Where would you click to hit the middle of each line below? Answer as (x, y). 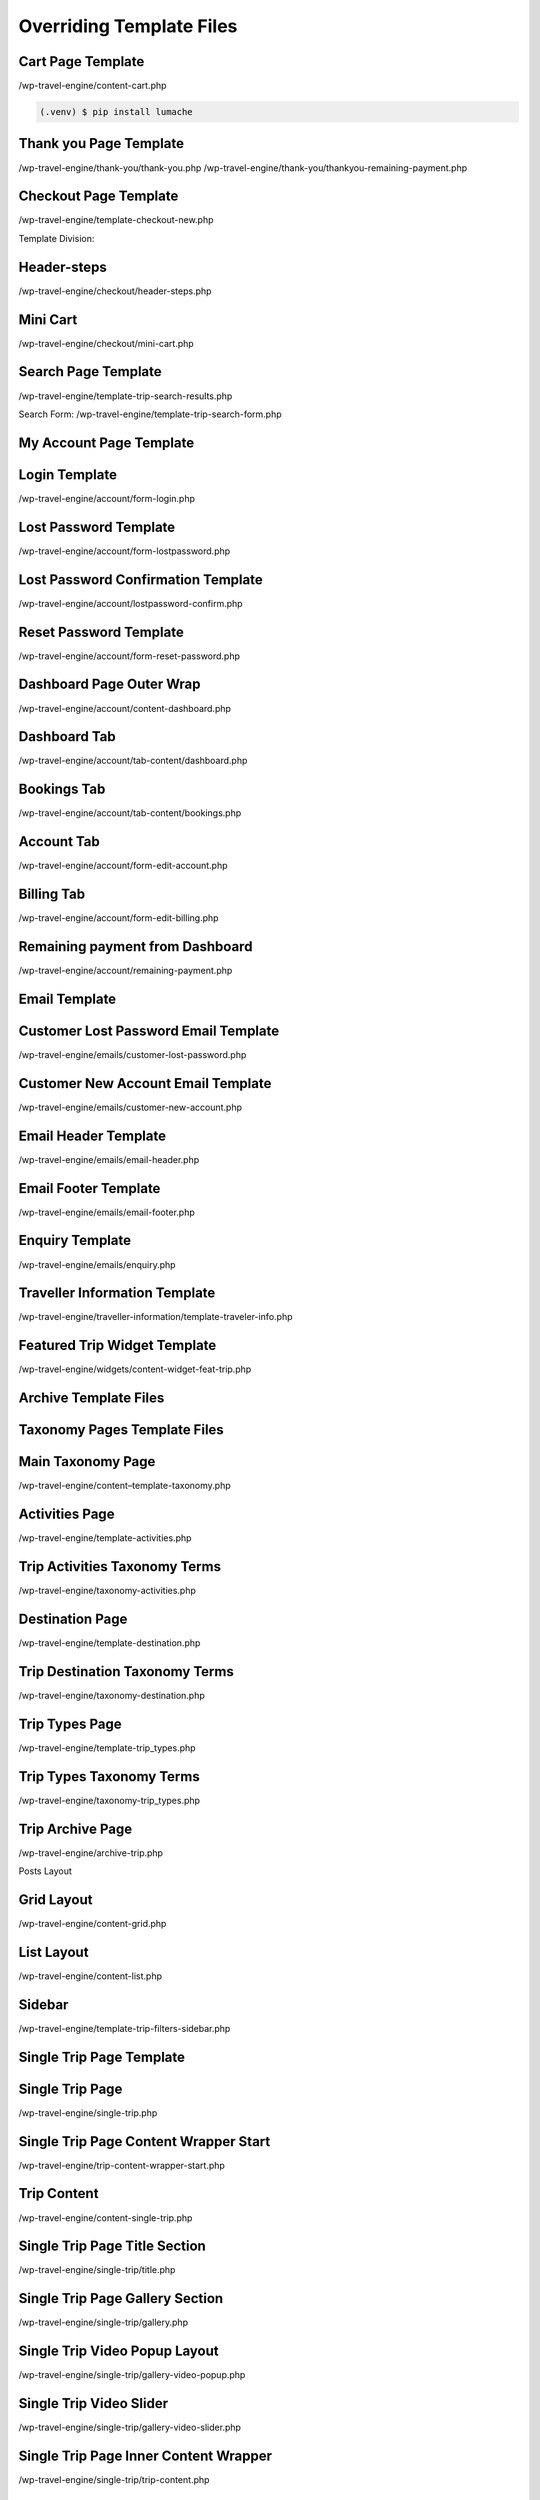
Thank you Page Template (101, 143)
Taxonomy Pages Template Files (121, 1430)
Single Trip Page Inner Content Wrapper (145, 2455)
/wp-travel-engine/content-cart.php (92, 86)
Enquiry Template (75, 1240)
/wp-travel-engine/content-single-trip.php (105, 2217)
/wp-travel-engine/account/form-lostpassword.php (124, 551)
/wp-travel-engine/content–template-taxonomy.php (125, 1486)
